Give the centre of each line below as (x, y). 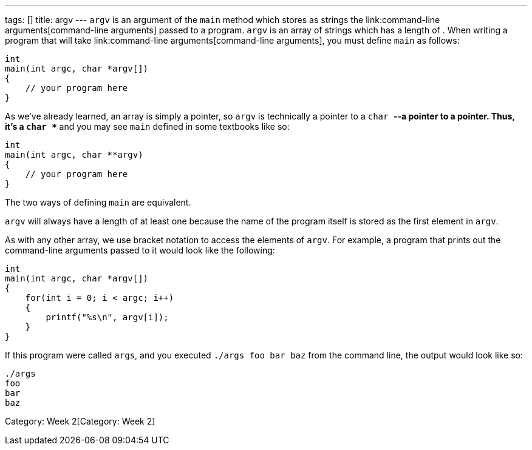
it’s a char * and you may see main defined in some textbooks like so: (147, 126)
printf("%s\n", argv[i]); (107, 317)
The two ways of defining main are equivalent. (98, 202)
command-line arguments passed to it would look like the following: (140, 250)
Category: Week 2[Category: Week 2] (80, 421)
